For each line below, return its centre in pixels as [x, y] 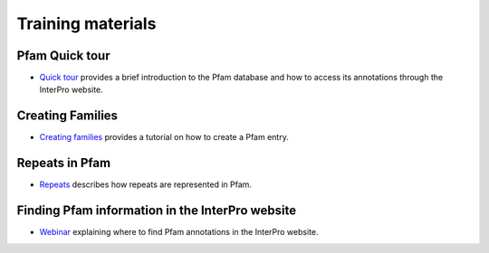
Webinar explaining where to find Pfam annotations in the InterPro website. [179, 232]
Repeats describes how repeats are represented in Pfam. [146, 184]
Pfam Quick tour [63, 56]
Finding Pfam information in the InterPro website [157, 211]
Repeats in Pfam [64, 163]
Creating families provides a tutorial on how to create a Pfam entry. [164, 137]
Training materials [86, 23]
